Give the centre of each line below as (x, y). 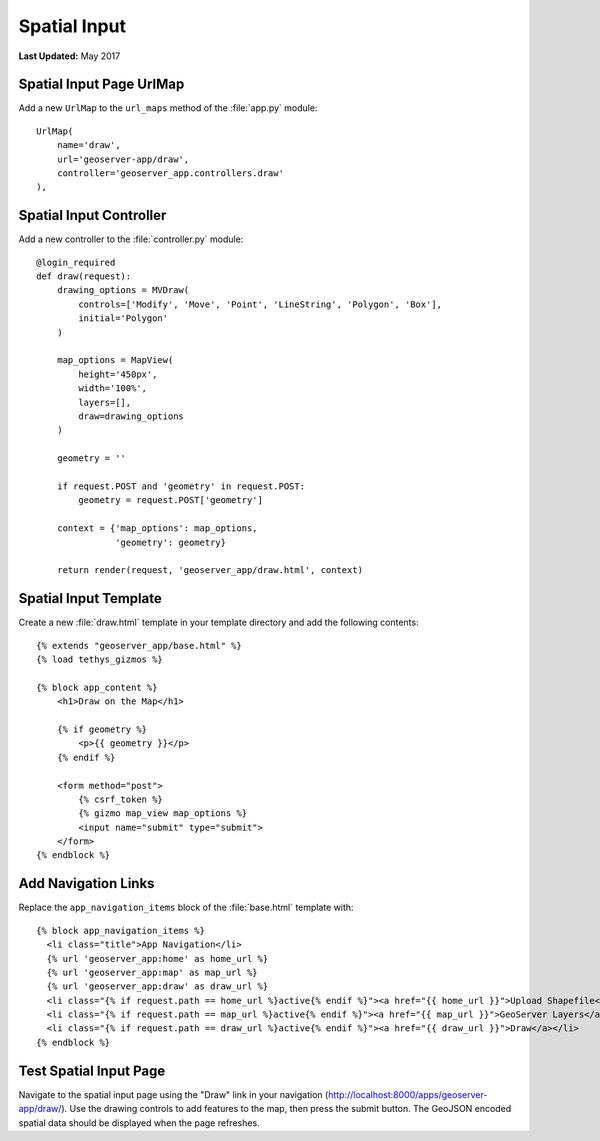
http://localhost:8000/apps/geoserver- (408, 1094)
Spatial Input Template (90, 598)
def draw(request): (84, 276)
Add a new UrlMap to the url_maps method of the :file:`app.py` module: (168, 108)
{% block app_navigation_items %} (120, 930)
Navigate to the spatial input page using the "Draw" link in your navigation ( (173, 1094)
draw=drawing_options (131, 416)
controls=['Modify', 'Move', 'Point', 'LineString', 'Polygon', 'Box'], (260, 304)
